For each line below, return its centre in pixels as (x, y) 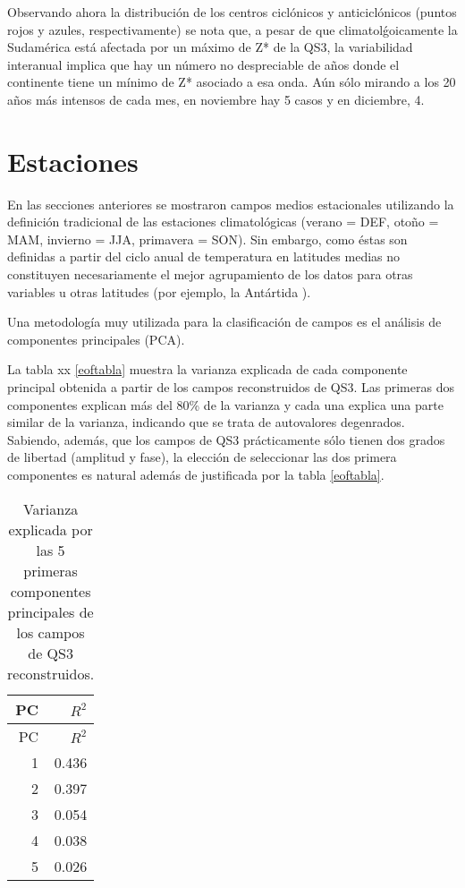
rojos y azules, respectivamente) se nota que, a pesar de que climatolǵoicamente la (232, 29)
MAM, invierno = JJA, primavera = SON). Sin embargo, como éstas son (207, 239)
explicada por (51, 529)
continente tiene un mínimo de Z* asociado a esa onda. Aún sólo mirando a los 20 (232, 82)
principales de (51, 611)
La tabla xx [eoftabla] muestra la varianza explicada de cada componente (207, 369)
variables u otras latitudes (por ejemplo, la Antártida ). (159, 291)
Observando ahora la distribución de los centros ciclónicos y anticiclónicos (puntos (232, 12)
